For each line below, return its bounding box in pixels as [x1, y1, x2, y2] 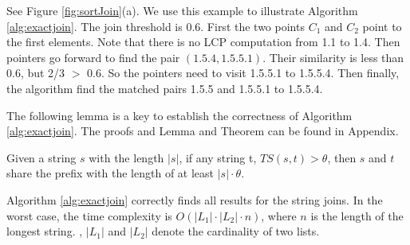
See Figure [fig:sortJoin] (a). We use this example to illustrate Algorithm [6, 2, 358, 18]
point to [362, 17, 402, 34]
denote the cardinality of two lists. [152, 223, 320, 239]
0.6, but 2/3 [6, 64, 65, 81]
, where [261, 207, 297, 224]
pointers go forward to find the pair [6, 49, 180, 65]
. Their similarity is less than [262, 49, 404, 65]
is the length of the [310, 207, 404, 224]
